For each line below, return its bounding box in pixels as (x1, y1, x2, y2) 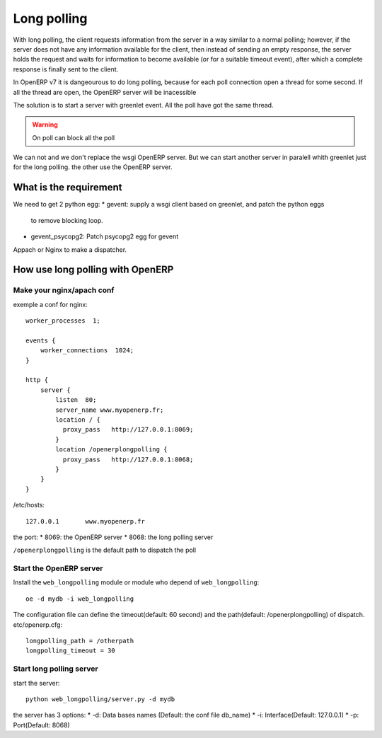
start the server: (13, 679, 60, 687)
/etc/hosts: (13, 501, 45, 509)
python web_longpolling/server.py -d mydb (25, 695, 175, 703)
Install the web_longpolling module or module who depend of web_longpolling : (13, 578, 260, 587)
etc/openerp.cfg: (13, 620, 63, 629)
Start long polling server (13, 664, 98, 674)
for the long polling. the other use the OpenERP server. (13, 163, 173, 171)
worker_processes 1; (25, 317, 100, 325)
